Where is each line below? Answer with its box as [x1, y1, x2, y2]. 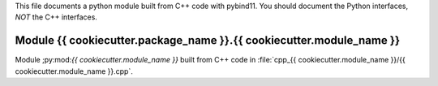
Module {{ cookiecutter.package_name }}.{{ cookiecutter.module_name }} [15, 33, 401, 48]
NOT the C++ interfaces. [15, 12, 97, 22]
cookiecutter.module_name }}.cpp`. [15, 66, 133, 76]
